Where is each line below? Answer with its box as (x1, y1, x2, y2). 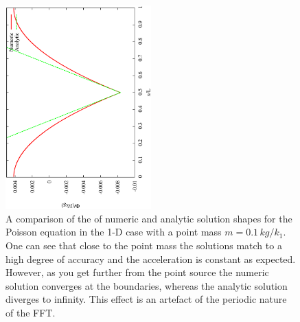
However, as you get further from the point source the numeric (5, 265, 269, 279)
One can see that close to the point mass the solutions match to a (5, 238, 282, 252)
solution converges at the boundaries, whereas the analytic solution (5, 278, 288, 292)
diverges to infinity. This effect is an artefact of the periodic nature (5, 292, 287, 306)
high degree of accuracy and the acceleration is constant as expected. (5, 251, 296, 266)
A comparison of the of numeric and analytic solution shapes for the (5, 211, 292, 225)
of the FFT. (5, 305, 56, 319)
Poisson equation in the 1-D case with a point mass (5, 225, 222, 239)
